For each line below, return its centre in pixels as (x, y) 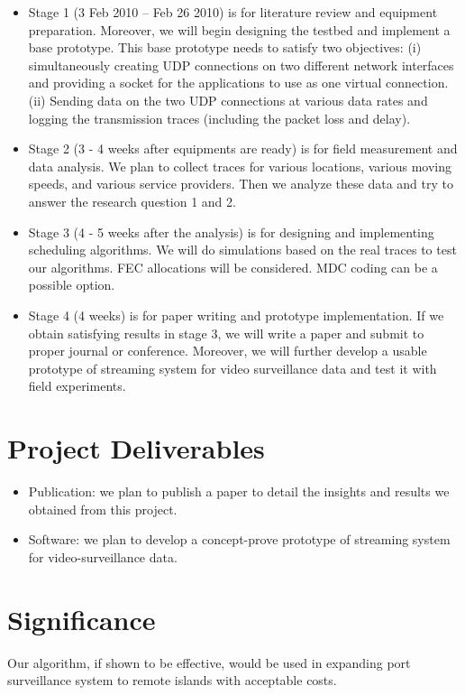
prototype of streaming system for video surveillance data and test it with (232, 368)
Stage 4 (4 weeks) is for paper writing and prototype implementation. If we (236, 315)
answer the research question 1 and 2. (132, 201)
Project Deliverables (136, 448)
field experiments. (77, 386)
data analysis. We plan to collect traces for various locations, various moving (240, 166)
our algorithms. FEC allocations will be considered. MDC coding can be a (233, 267)
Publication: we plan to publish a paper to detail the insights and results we (239, 491)
